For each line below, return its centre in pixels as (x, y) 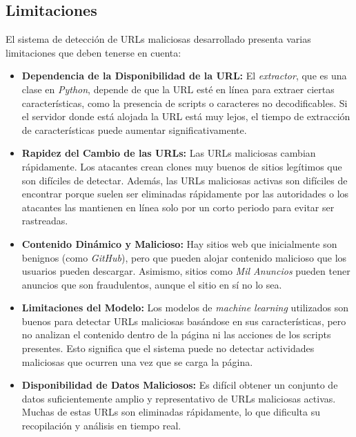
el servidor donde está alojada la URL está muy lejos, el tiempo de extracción (186, 116)
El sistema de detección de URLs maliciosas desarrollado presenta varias (158, 39)
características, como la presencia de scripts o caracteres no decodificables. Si (185, 103)
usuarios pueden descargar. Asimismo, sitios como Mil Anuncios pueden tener (186, 271)
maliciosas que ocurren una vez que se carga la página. (137, 361)
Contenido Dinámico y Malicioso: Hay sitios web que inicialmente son (179, 243)
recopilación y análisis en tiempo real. (101, 426)
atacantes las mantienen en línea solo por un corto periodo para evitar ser (178, 207)
